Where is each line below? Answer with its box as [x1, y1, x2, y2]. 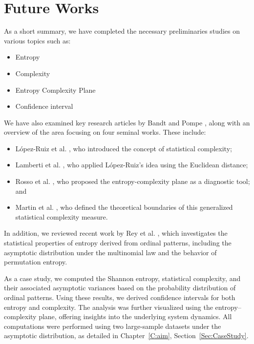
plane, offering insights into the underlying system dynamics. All [39, 311, 232, 322]
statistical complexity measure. [15, 211, 108, 222]
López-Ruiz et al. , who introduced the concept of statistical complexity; [15, 143, 232, 153]
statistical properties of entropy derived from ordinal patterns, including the [4, 238, 232, 248]
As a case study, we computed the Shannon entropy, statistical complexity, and [4, 273, 241, 283]
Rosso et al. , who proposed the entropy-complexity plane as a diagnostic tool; [15, 176, 250, 186]
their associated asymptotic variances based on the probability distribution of [4, 283, 236, 293]
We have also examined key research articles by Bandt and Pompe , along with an [4, 117, 250, 127]
